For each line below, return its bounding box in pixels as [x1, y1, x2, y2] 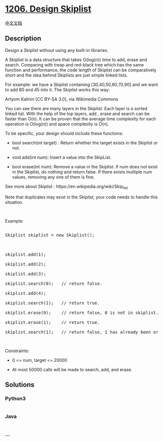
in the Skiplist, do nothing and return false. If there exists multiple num [12, 169, 152, 175]
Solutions [5, 380, 35, 389]
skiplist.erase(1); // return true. [5, 319, 100, 325]
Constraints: [5, 348, 30, 354]
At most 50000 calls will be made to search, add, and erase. [12, 366, 132, 372]
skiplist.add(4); [5, 290, 46, 296]
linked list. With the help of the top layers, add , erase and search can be [5, 111, 150, 116]
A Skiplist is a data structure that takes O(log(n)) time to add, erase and [5, 57, 147, 63]
